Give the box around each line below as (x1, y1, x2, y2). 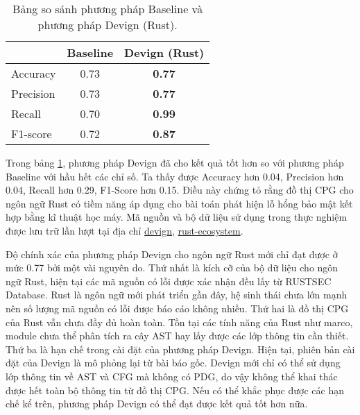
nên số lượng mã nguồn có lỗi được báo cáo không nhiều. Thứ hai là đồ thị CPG (6, 300, 349, 315)
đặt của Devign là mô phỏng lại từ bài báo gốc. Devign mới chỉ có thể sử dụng (6, 355, 341, 370)
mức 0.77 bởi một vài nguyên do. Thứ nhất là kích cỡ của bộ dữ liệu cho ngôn (6, 260, 338, 275)
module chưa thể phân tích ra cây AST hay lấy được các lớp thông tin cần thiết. (6, 328, 349, 343)
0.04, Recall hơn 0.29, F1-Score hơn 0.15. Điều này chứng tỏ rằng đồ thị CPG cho (6, 183, 354, 197)
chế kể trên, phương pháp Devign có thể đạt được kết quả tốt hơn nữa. (6, 396, 308, 411)
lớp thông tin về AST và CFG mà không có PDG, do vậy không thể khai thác (6, 369, 338, 383)
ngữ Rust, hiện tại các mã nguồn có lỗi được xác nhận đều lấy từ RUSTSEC (6, 273, 332, 288)
